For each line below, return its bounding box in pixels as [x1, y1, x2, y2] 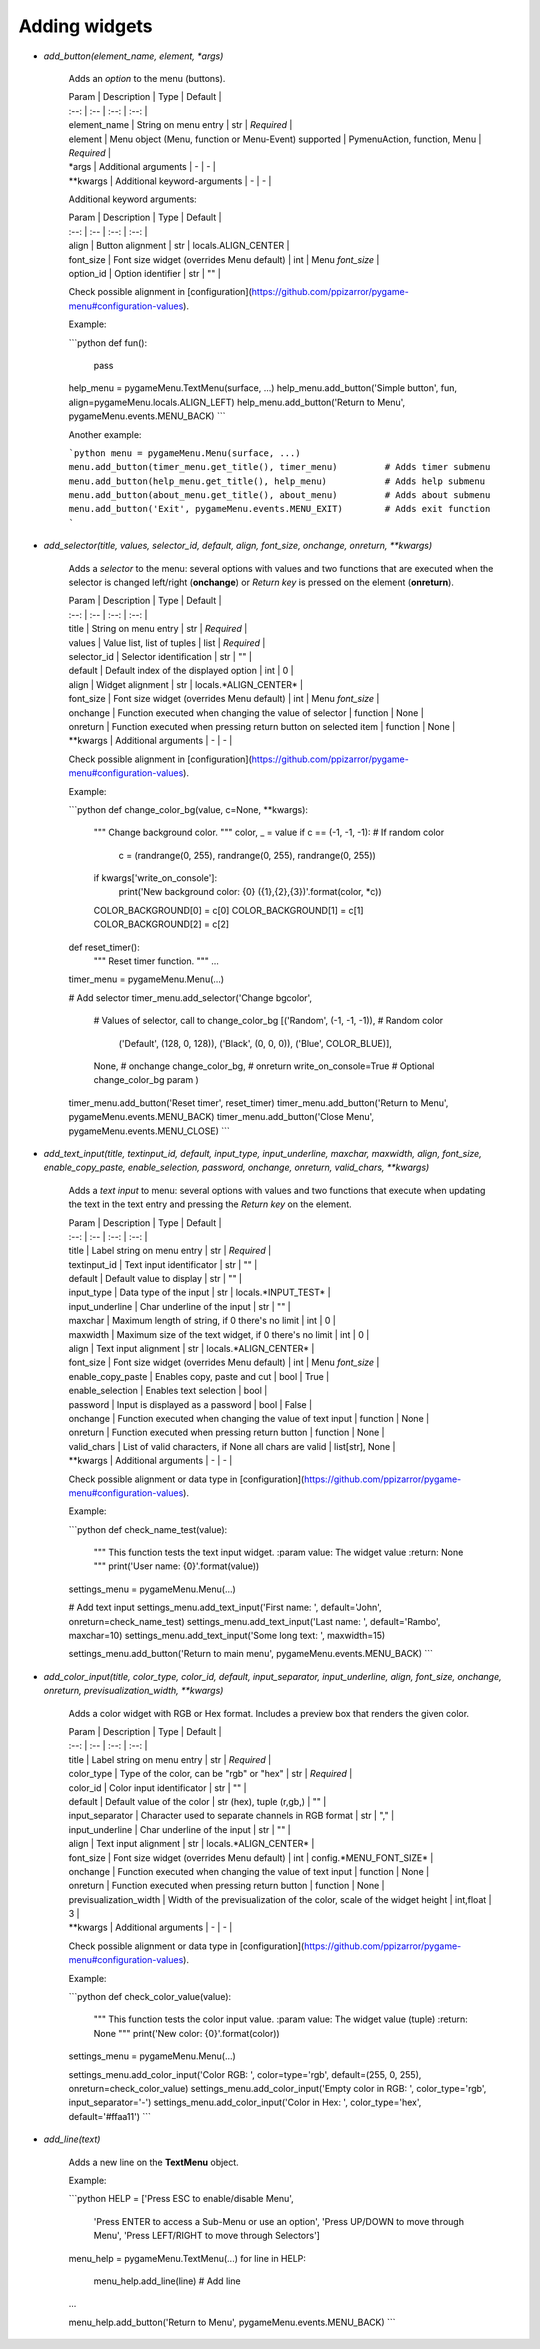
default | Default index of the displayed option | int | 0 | [68, 665, 294, 677]
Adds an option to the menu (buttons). [68, 72, 226, 84]
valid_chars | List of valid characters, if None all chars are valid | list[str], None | [68, 1440, 396, 1452]
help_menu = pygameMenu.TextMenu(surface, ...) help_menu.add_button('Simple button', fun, [68, 382, 458, 394]
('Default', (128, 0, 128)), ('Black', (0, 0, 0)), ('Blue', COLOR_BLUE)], [118, 1037, 392, 1049]
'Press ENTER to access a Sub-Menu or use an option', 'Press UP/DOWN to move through [93, 2215, 465, 2227]
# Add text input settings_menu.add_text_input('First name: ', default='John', [68, 1601, 382, 1614]
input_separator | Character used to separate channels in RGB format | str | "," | [68, 1810, 395, 1822]
